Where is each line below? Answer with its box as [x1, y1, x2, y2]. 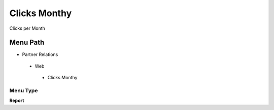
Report [9, 97, 24, 103]
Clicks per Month [9, 25, 46, 31]
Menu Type [9, 87, 38, 94]
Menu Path [9, 38, 45, 47]
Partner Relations [22, 51, 58, 58]
